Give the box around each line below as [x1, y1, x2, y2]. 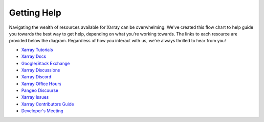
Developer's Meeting [21, 108, 64, 114]
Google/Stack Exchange [21, 60, 70, 66]
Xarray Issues [21, 94, 49, 100]
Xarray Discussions [21, 67, 61, 73]
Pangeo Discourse [21, 87, 59, 93]
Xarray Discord [21, 74, 51, 80]
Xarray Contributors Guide [21, 101, 74, 107]
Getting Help [9, 7, 62, 18]
